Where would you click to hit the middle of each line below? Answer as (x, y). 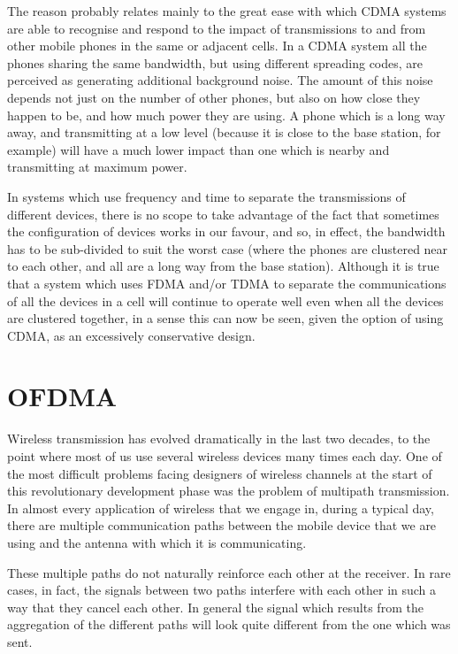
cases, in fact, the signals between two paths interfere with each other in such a (222, 590)
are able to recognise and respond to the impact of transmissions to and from (217, 28)
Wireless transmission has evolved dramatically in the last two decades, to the (219, 439)
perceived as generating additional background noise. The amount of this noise (220, 80)
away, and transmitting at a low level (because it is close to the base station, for (224, 132)
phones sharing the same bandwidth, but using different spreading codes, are (215, 62)
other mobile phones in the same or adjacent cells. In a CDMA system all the (217, 46)
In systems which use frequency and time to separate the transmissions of (206, 196)
